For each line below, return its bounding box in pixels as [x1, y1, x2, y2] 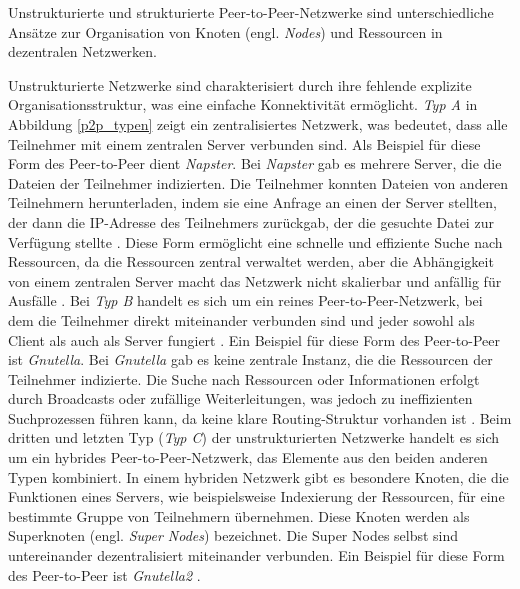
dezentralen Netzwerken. [8, 41, 158, 62]
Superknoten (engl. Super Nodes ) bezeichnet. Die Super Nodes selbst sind [8, 525, 459, 546]
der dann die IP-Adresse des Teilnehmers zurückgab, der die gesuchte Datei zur [8, 211, 494, 232]
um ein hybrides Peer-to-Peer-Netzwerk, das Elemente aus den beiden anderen [8, 447, 488, 468]
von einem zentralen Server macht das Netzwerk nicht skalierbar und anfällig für [8, 270, 502, 291]
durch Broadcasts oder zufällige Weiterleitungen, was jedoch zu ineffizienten [8, 388, 473, 409]
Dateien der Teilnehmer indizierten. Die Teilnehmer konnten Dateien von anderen [8, 172, 509, 193]
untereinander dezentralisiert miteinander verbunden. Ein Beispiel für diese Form [8, 545, 505, 566]
